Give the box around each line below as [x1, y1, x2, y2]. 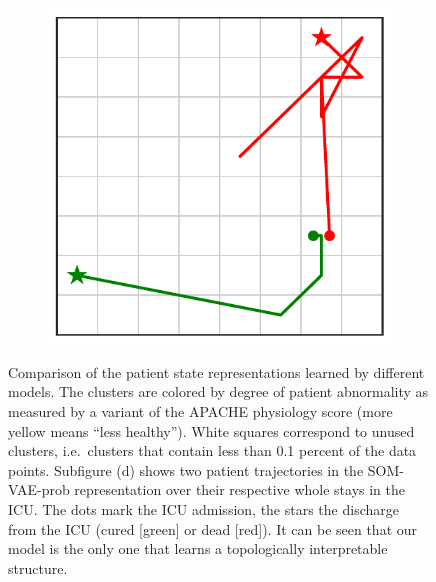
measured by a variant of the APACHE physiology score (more [8, 401, 393, 422]
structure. [8, 557, 68, 578]
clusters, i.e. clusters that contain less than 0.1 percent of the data [8, 440, 417, 461]
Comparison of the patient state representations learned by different [8, 361, 425, 382]
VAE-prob [8, 479, 70, 500]
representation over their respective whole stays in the [74, 479, 405, 500]
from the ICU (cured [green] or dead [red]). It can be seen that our [8, 518, 418, 539]
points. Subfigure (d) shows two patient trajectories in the [8, 459, 364, 480]
